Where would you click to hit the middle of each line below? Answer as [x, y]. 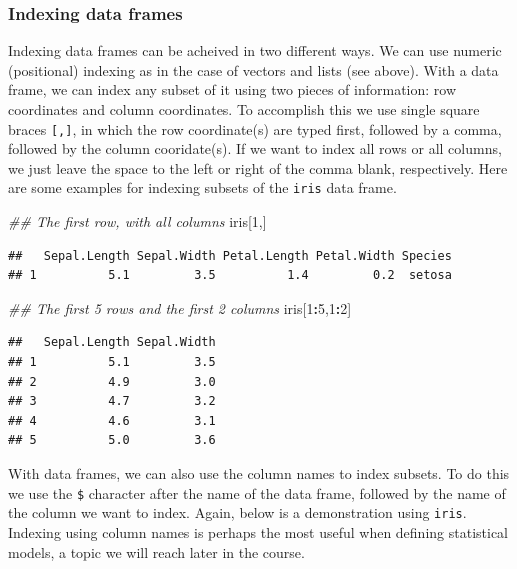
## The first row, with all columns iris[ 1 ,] [137, 221]
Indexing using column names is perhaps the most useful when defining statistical [258, 531]
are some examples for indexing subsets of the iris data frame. [202, 187]
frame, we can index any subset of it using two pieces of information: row [232, 89]
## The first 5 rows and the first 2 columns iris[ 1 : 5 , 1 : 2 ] [180, 307]
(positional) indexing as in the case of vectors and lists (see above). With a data [253, 69]
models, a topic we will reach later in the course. [156, 551]
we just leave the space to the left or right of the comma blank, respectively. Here [258, 167]
